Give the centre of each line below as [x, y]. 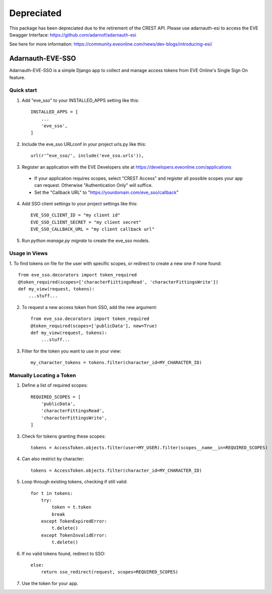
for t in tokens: [52, 493]
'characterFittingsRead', [73, 411]
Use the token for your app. [50, 583]
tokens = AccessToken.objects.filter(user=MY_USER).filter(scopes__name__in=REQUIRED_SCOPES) [149, 448]
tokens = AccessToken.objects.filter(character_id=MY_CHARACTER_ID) [116, 470]
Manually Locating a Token [42, 375]
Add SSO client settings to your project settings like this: [79, 204]
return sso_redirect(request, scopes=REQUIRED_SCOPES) [109, 572]
